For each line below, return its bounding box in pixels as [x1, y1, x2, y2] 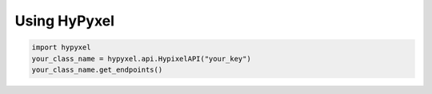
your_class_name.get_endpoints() [31, 65, 163, 74]
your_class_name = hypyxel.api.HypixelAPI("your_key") [31, 54, 251, 63]
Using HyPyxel [14, 12, 115, 29]
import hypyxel [31, 43, 91, 52]
